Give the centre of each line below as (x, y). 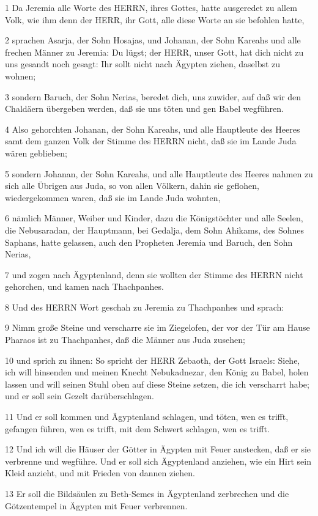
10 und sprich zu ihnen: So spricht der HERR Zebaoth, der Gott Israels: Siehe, (153, 360)
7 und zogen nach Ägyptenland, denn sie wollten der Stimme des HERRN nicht (154, 274)
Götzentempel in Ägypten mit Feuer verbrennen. (96, 505)
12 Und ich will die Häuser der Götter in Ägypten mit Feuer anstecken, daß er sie (158, 449)
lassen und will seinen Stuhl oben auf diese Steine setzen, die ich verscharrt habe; (157, 384)
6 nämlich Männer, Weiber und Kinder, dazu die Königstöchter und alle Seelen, (154, 218)
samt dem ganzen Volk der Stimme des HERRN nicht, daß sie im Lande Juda (151, 141)
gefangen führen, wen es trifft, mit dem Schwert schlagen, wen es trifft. (137, 428)
